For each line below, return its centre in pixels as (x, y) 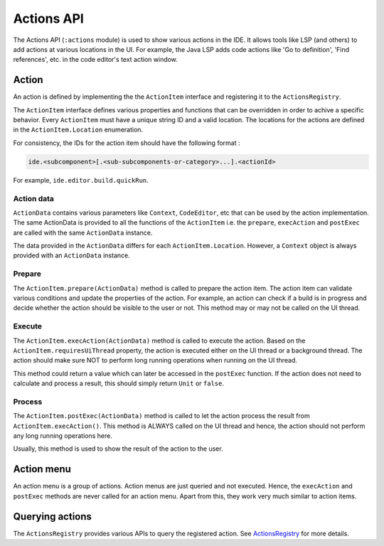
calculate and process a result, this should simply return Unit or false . (118, 383)
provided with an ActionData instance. (72, 255)
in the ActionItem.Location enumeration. (78, 130)
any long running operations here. (63, 436)
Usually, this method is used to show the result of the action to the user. (118, 449)
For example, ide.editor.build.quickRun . (81, 180)
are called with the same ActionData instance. (83, 232)
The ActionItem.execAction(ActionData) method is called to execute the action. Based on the (159, 341)
